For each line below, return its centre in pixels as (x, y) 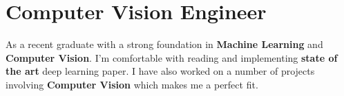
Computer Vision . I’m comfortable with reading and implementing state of (172, 57)
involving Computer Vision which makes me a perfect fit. (132, 84)
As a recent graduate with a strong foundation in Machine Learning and (164, 44)
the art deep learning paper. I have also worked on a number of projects (160, 71)
